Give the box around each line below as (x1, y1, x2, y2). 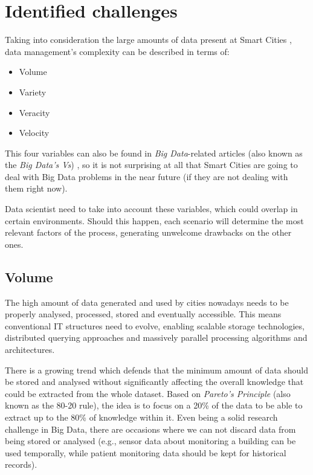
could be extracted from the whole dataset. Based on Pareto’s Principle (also (5, 387, 291, 399)
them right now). (5, 182, 68, 195)
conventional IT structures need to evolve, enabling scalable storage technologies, (5, 319, 305, 332)
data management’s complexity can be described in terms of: (5, 45, 230, 57)
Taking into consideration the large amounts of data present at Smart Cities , (5, 33, 292, 46)
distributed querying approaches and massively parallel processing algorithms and (5, 331, 308, 344)
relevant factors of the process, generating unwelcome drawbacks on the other (5, 226, 292, 239)
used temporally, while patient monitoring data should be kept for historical (5, 446, 286, 459)
